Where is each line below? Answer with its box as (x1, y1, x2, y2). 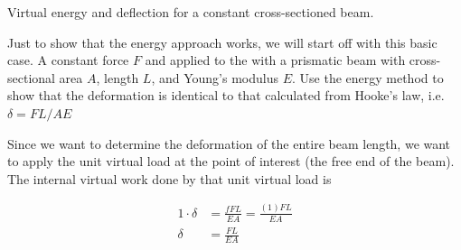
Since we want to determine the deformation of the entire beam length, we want (7, 134, 451, 153)
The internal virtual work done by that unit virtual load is (7, 169, 332, 188)
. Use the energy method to (291, 68, 444, 87)
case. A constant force (7, 51, 129, 69)
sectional (7, 68, 55, 87)
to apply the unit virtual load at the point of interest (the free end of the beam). (7, 152, 455, 171)
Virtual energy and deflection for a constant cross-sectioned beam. (7, 3, 374, 21)
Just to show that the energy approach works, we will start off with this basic (7, 32, 437, 51)
